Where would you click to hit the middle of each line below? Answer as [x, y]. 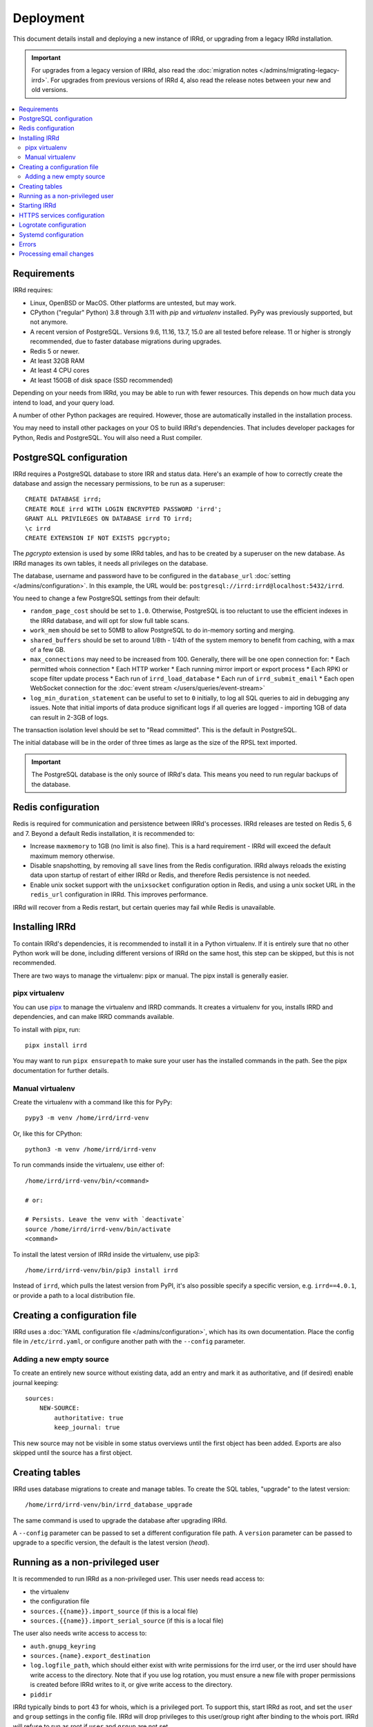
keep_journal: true [87, 1428]
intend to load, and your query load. [64, 402]
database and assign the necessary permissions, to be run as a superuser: [119, 484]
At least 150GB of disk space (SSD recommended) [102, 380]
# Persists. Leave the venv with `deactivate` [105, 1220]
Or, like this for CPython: [48, 1134]
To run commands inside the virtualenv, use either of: [89, 1165]
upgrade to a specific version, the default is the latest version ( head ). [111, 1543]
